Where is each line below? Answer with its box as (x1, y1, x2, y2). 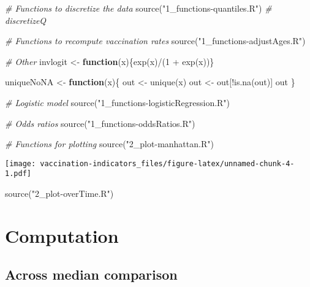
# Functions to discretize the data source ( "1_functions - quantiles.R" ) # (5, 2, 272, 14)
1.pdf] (5, 169, 31, 178)
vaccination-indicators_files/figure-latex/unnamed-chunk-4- (40, 159, 295, 168)
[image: (5, 159, 36, 168)
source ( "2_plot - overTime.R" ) (5, 187, 114, 200)
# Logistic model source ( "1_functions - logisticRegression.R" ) (5, 96, 230, 109)
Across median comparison (5, 265, 178, 284)
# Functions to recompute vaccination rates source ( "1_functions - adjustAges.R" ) (5, 34, 306, 47)
